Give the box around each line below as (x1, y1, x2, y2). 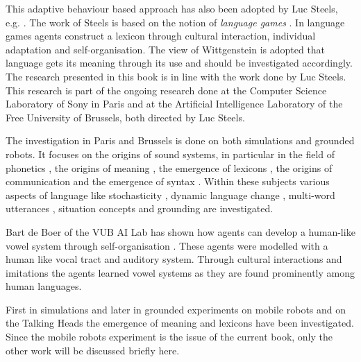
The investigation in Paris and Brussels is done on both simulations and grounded (6, 133, 355, 148)
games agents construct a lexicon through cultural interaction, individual (6, 28, 316, 43)
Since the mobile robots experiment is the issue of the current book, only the (6, 329, 333, 344)
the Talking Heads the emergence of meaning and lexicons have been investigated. (6, 316, 354, 330)
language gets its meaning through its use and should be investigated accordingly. (6, 55, 353, 70)
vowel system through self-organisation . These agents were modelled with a (6, 238, 328, 252)
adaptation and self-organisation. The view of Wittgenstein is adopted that (6, 42, 326, 56)
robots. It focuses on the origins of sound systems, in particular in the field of (6, 146, 335, 161)
